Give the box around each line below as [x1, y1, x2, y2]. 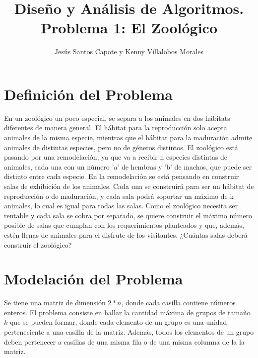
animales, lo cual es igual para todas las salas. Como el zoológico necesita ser [4, 200, 238, 211]
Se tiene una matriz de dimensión [4, 297, 106, 308]
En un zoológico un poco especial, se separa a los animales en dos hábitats [4, 112, 230, 123]
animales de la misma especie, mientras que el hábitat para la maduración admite [4, 132, 253, 143]
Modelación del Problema [4, 268, 183, 289]
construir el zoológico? [4, 239, 72, 250]
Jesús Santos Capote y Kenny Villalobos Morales [54, 46, 204, 57]
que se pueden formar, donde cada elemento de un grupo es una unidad [9, 317, 227, 327]
